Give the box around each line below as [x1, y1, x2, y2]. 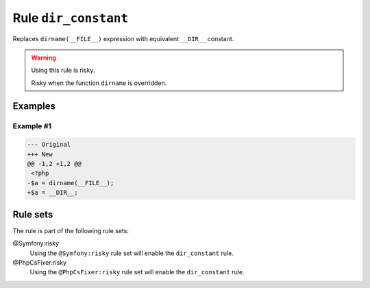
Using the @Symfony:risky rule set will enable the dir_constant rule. [29, 249, 234, 257]
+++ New [27, 150, 53, 158]
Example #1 [12, 121, 51, 130]
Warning [31, 53, 56, 62]
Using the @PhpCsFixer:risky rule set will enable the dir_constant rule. [29, 268, 245, 276]
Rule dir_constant [12, 10, 129, 25]
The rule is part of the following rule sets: [12, 226, 129, 235]
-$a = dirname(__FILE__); [27, 179, 114, 187]
